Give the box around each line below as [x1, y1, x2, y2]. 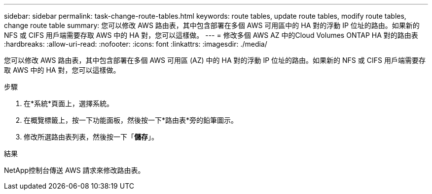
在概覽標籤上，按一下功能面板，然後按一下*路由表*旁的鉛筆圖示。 [24, 116, 238, 124]
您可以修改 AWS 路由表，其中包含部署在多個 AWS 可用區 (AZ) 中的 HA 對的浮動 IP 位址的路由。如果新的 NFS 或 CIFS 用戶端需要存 [4, 56, 426, 64]
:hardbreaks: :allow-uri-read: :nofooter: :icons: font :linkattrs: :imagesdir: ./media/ [4, 40, 267, 48]
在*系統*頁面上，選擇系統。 [24, 99, 114, 108]
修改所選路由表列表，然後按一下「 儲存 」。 [24, 133, 158, 141]
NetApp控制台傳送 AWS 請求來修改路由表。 [4, 166, 145, 174]
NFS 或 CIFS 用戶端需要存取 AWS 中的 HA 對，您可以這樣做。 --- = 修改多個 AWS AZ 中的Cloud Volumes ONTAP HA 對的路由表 [4, 31, 418, 39]
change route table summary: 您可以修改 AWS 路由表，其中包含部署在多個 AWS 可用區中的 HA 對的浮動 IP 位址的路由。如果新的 [4, 21, 420, 29]
